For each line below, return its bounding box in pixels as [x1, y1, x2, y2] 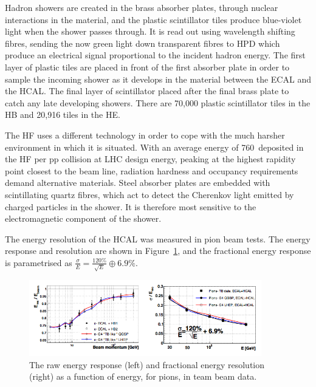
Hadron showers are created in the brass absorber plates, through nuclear [5, 1, 278, 13]
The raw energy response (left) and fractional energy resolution [29, 358, 265, 371]
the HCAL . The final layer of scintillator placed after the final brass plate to [5, 84, 289, 97]
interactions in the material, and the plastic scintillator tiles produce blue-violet [5, 13, 302, 26]
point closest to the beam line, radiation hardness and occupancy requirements [5, 164, 298, 177]
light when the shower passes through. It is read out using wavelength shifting [5, 25, 295, 38]
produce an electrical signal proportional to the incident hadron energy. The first [5, 49, 306, 61]
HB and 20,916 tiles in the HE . [5, 108, 120, 121]
